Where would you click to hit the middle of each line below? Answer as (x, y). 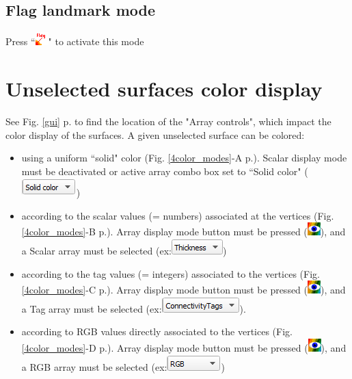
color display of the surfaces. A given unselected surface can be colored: (155, 134)
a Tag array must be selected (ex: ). (134, 308)
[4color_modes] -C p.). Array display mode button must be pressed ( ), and (184, 290)
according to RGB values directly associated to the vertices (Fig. (157, 331)
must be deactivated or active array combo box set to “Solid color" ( (165, 171)
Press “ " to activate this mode (75, 41)
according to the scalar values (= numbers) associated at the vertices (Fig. (178, 215)
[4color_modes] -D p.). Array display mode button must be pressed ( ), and (184, 348)
